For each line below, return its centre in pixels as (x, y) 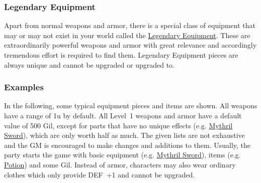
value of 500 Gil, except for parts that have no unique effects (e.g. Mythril (118, 125)
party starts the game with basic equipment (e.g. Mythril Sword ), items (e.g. (122, 155)
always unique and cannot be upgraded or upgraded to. (89, 64)
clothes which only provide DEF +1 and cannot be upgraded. (100, 174)
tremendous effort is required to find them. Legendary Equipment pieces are (121, 55)
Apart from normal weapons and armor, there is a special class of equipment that (130, 25)
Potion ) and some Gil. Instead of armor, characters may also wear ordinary (120, 164)
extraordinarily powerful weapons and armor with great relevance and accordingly (130, 45)
